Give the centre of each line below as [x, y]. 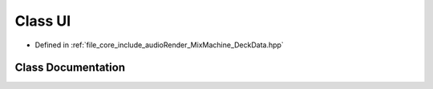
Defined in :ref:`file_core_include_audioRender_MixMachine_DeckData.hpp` [159, 45]
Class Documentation [70, 68]
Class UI [43, 21]
